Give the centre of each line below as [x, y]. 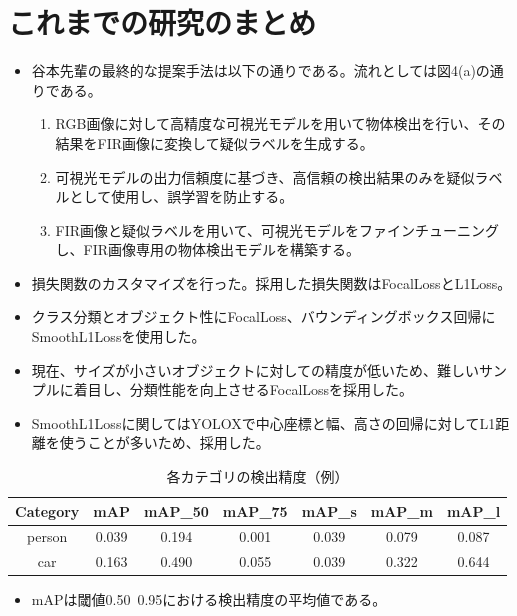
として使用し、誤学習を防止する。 [181, 196]
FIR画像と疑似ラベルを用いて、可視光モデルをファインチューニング [277, 229]
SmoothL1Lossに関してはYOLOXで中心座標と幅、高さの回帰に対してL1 [263, 422]
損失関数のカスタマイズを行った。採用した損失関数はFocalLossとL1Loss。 [271, 282]
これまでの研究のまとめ [162, 22]
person [47, 536]
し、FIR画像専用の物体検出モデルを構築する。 [208, 249]
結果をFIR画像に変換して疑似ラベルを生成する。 [214, 142]
